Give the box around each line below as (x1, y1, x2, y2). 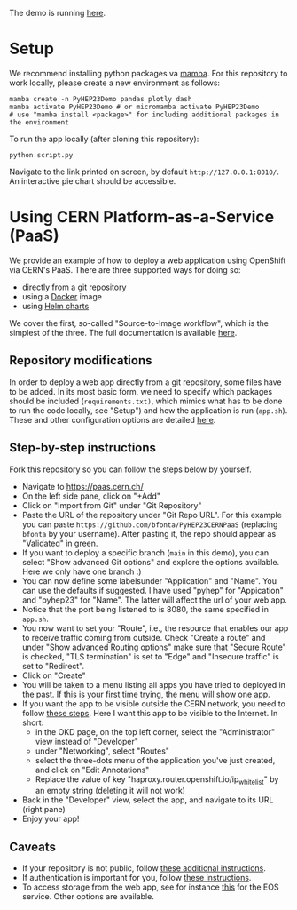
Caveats (9, 839, 56, 854)
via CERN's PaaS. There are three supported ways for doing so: (9, 264, 241, 275)
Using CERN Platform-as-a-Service (9, 207, 275, 227)
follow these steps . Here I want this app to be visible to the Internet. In (21, 707, 278, 718)
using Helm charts (21, 300, 90, 311)
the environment (9, 117, 69, 127)
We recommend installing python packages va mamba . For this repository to (9, 68, 288, 78)
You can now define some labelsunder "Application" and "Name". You (21, 575, 277, 586)
